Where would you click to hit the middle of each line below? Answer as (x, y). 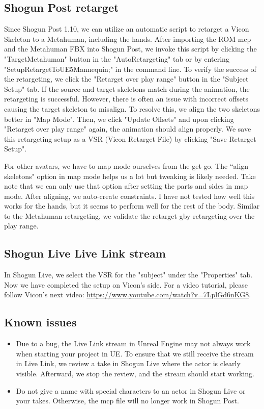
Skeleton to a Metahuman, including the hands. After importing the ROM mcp (128, 39)
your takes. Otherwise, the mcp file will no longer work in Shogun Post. (127, 401)
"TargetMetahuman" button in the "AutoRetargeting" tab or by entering (117, 58)
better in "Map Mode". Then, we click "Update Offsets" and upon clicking (119, 119)
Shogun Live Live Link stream (85, 253)
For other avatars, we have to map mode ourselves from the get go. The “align (126, 165)
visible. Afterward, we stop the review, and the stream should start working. (135, 374)
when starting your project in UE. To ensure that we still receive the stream (135, 353)
